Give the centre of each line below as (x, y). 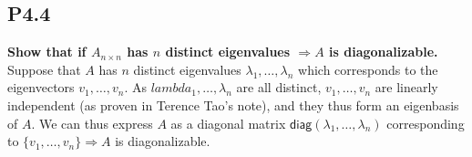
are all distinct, (279, 87)
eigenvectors (41, 87)
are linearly (406, 87)
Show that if (47, 52)
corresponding (426, 123)
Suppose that (44, 69)
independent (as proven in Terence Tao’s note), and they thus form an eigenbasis (233, 105)
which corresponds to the (368, 69)
